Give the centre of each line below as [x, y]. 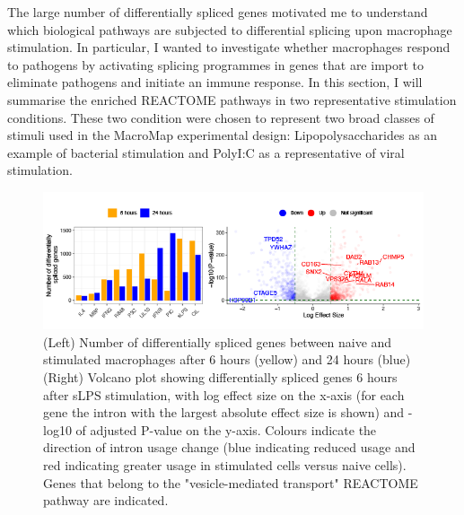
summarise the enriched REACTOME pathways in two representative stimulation [232, 99]
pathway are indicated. [106, 500]
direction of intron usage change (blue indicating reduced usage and [229, 447]
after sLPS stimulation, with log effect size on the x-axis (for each [224, 394]
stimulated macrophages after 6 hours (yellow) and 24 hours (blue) [227, 359]
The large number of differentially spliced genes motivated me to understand [218, 12]
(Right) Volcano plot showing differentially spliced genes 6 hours [220, 377]
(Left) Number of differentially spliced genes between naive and [218, 341]
